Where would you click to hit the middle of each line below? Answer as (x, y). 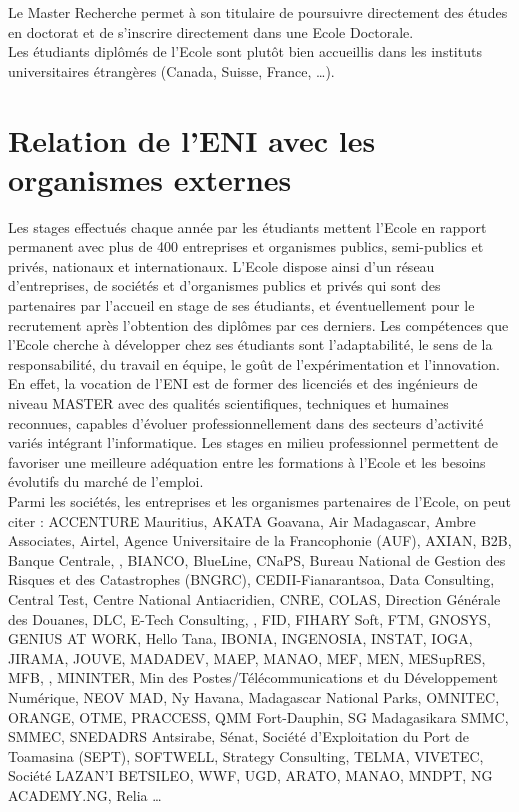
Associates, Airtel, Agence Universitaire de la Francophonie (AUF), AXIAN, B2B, (260, 540)
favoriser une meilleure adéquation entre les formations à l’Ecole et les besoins (247, 461)
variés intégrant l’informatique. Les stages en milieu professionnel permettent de (253, 442)
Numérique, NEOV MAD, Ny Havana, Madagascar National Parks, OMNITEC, (254, 696)
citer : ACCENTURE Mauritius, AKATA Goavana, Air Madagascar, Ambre (242, 520)
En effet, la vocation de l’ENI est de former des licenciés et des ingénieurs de (243, 383)
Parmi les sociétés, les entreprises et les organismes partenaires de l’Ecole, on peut (259, 501)
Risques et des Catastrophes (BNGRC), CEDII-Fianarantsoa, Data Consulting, (251, 579)
